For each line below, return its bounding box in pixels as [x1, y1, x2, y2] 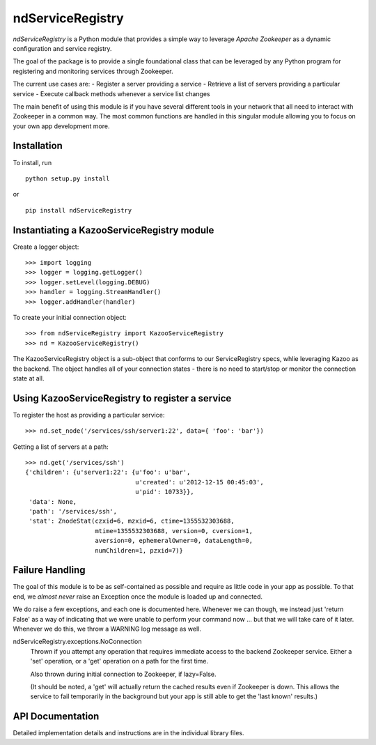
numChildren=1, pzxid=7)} [95, 546, 184, 554]
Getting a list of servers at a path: [13, 443, 109, 451]
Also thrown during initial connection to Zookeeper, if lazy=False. [30, 670, 217, 678]
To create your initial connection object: [13, 314, 127, 321]
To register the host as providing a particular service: [13, 410, 165, 419]
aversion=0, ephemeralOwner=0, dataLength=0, [95, 537, 253, 545]
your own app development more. [13, 122, 110, 130]
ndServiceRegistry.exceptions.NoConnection [13, 638, 142, 646]
